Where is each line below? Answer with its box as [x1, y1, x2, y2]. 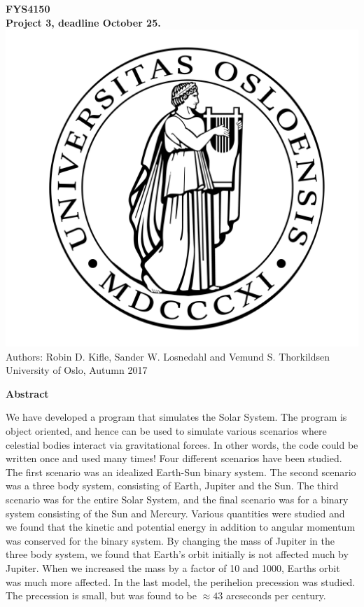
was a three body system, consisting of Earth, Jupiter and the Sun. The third [6, 478, 339, 493]
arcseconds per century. [225, 588, 326, 603]
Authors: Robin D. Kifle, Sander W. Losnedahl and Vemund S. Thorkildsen [6, 349, 330, 363]
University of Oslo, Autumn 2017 [6, 363, 148, 377]
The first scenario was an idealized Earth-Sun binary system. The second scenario [6, 464, 356, 479]
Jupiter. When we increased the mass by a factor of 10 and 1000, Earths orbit [6, 560, 340, 575]
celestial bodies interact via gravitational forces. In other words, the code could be [6, 437, 358, 452]
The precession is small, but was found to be [6, 588, 197, 603]
